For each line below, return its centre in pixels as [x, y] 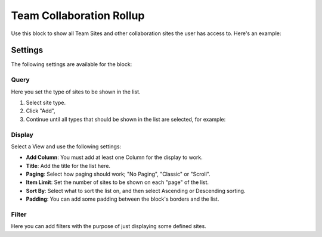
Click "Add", [41, 111]
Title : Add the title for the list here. [68, 166]
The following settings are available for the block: [72, 64]
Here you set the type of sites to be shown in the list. [76, 92]
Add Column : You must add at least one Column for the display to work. [114, 157]
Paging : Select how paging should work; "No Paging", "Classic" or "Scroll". [118, 174]
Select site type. [46, 102]
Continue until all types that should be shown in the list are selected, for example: [126, 119]
